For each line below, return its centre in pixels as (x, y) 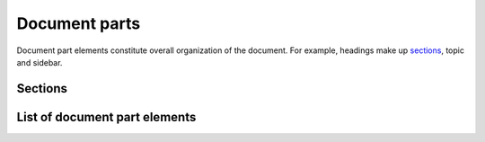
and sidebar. (40, 62)
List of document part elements (106, 117)
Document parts (79, 23)
